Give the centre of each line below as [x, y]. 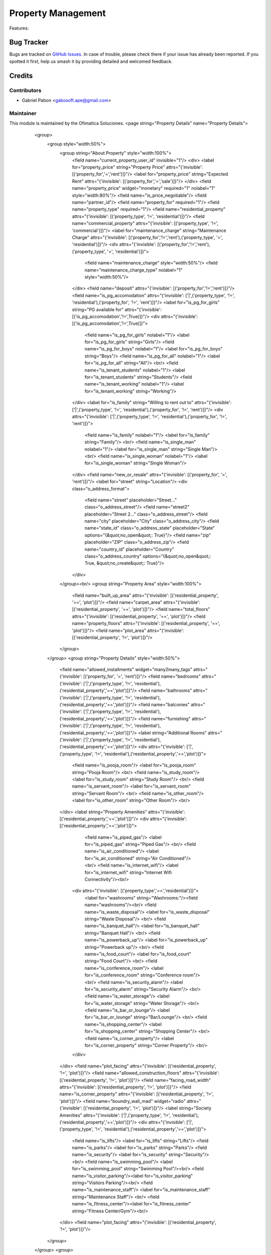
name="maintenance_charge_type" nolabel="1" [133, 270]
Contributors [25, 90]
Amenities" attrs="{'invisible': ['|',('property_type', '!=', [115, 1115]
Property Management [57, 13]
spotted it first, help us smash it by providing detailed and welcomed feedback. [91, 61]
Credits [21, 76]
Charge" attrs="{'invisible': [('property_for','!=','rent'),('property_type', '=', [147, 237]
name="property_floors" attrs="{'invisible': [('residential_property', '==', [146, 623]
